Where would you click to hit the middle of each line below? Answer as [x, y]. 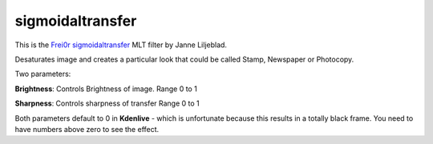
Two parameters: [43, 74]
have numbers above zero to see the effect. [87, 129]
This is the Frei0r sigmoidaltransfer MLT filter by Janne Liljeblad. [121, 45]
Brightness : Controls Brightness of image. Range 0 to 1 [106, 89]
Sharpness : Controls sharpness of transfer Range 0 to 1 [107, 103]
